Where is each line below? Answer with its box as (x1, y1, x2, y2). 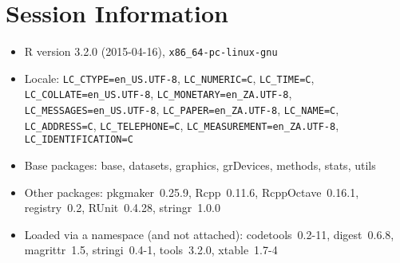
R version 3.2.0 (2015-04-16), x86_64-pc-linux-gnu (24, 43, 278, 60)
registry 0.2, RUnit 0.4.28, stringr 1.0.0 (24, 199, 220, 216)
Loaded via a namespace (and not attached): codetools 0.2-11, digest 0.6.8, (24, 226, 394, 242)
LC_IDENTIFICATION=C (24, 134, 133, 146)
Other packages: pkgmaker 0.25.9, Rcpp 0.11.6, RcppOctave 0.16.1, (24, 183, 359, 200)
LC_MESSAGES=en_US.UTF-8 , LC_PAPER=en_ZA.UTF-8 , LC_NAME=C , (24, 101, 339, 118)
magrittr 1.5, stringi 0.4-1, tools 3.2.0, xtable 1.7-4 (24, 241, 278, 258)
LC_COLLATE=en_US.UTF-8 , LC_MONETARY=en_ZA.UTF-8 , (24, 85, 292, 102)
